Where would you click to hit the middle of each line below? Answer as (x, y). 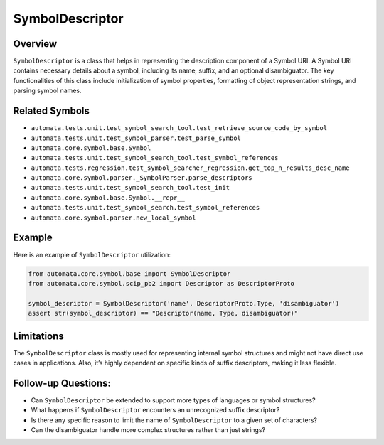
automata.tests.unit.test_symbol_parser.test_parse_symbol (136, 138)
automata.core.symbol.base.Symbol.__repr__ (108, 198)
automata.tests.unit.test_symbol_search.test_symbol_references (145, 208)
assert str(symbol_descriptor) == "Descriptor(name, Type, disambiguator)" (163, 313)
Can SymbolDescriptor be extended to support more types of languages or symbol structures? (173, 400)
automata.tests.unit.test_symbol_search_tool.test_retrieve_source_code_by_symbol (179, 128)
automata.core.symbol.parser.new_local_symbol (113, 218)
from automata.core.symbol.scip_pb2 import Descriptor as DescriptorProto (161, 283)
